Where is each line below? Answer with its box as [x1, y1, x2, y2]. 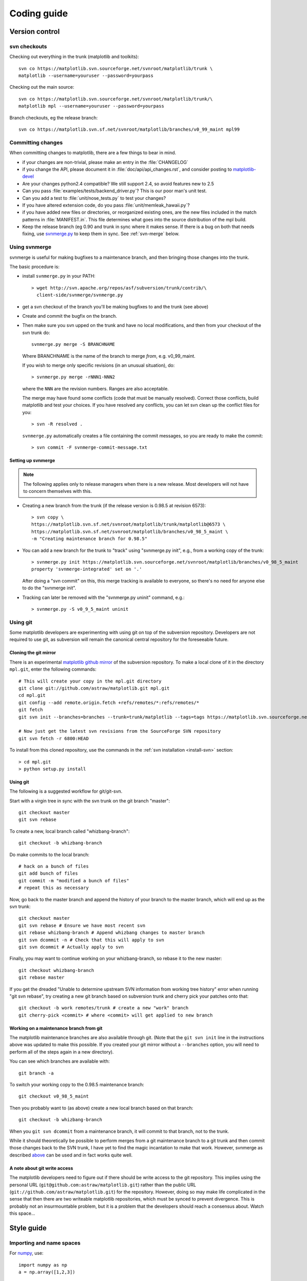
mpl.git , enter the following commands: [9, 666, 97, 672]
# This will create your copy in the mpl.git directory [18, 678, 162, 684]
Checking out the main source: [9, 84, 74, 90]
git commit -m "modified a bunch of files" [18, 878, 129, 883]
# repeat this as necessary [18, 885, 89, 891]
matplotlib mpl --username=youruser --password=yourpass [18, 103, 165, 109]
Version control [9, 27, 60, 36]
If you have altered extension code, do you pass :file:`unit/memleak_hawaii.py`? [22, 202, 190, 208]
